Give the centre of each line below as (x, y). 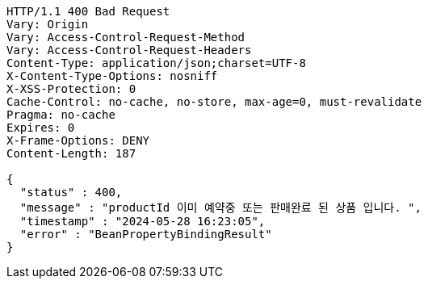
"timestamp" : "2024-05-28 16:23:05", (143, 221)
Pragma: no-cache (61, 115)
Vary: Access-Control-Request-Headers (129, 50)
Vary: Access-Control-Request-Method (126, 37)
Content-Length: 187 (71, 153)
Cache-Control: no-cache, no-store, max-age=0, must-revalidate (214, 102)
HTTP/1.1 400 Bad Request (88, 11)
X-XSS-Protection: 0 (71, 89)
